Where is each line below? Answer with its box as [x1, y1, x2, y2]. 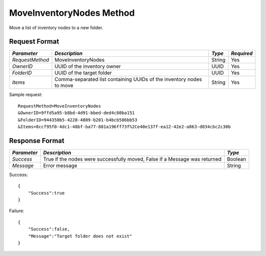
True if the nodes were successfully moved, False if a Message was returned [43, 155, 222, 162]
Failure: [9, 208, 25, 214]
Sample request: [9, 92, 43, 98]
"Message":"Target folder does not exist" [28, 233, 133, 239]
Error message [43, 162, 77, 169]
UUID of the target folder [54, 70, 112, 76]
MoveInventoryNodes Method [9, 7, 135, 18]
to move [54, 82, 73, 89]
